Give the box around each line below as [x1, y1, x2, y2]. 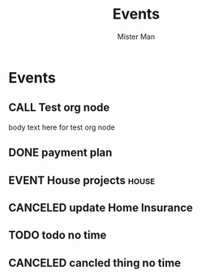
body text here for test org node [8, 122, 115, 132]
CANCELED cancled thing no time [8, 256, 182, 270]
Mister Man [117, 32, 156, 41]
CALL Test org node [8, 101, 110, 114]
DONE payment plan [8, 146, 113, 160]
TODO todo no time [8, 229, 107, 242]
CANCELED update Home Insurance [8, 200, 193, 215]
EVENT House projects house [8, 173, 156, 187]
